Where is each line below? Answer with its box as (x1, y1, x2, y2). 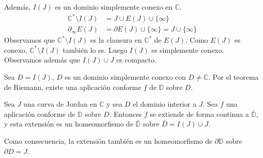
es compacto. (116, 54, 157, 65)
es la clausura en (90, 35, 142, 45)
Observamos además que (4, 54, 80, 65)
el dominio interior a (133, 99, 196, 109)
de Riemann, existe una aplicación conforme (4, 81, 141, 92)
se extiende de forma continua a (150, 108, 249, 119)
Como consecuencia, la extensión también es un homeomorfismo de (4, 135, 213, 146)
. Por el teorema (208, 71, 259, 82)
